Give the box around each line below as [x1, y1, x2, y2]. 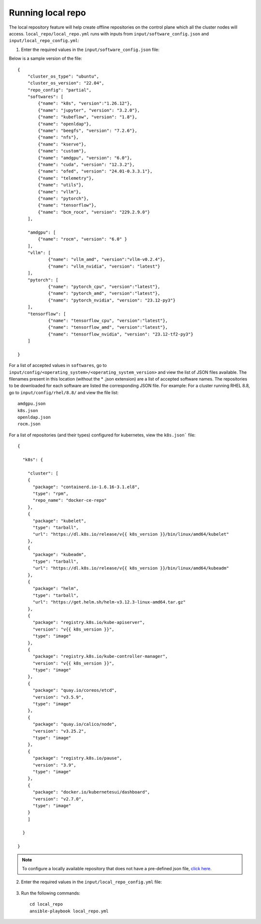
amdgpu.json [17, 401, 46, 407]
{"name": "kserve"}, [38, 141, 87, 147]
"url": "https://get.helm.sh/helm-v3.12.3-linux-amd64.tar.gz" [32, 599, 186, 605]
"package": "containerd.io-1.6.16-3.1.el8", [32, 484, 140, 490]
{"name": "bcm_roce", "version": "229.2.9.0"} [38, 209, 150, 215]
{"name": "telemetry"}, [38, 175, 94, 181]
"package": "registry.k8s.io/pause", [32, 755, 122, 761]
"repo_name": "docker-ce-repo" [32, 497, 107, 503]
